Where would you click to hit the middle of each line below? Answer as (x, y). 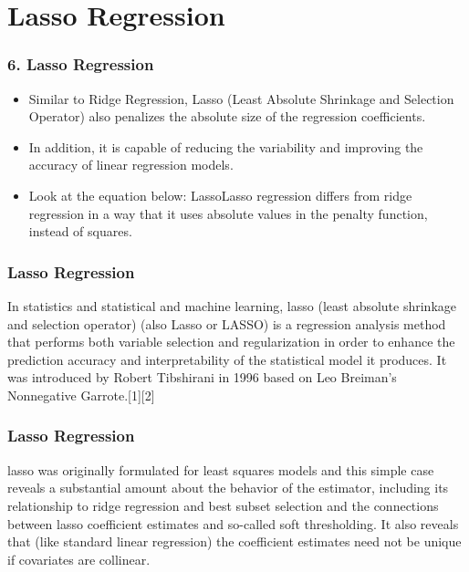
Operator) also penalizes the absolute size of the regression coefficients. (227, 116)
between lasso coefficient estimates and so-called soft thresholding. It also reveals (233, 523)
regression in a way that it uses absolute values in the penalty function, (228, 213)
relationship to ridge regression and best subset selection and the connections (223, 505)
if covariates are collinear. (79, 559)
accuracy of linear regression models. (131, 165)
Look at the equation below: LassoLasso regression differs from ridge (220, 195)
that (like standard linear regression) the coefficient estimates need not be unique (234, 541)
